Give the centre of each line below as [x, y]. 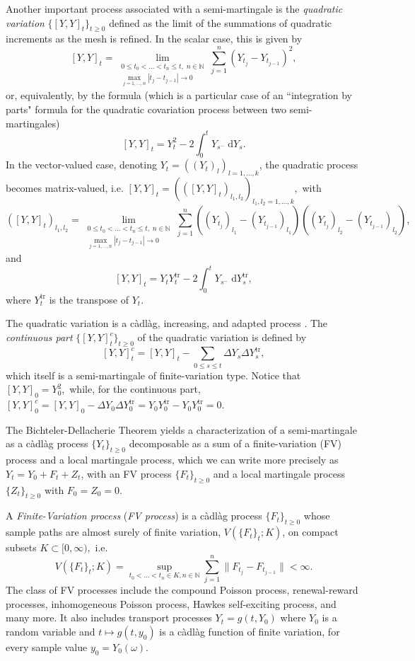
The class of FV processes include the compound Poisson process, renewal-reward [182, 589]
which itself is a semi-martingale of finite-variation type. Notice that [153, 375]
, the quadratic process [309, 165]
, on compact [310, 532]
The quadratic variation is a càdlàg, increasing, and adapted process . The [167, 323]
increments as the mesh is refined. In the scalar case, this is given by [154, 39]
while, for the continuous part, [135, 389]
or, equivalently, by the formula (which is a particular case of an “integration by [179, 95]
